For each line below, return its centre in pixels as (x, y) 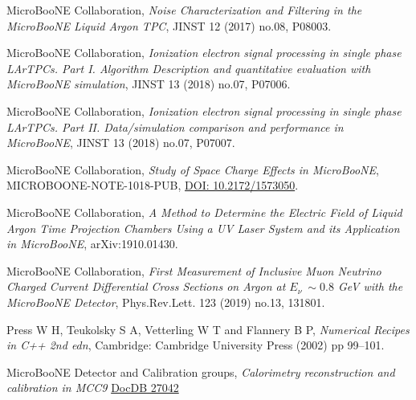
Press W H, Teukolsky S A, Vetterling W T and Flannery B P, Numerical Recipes (208, 329)
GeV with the (370, 286)
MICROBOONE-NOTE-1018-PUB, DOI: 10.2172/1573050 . (153, 185)
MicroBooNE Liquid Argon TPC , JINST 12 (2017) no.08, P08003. (169, 25)
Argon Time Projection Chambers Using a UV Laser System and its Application (203, 228)
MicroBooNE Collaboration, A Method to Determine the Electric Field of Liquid (204, 212)
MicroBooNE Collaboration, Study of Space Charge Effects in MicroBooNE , (193, 169)
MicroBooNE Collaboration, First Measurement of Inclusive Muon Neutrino (194, 270)
